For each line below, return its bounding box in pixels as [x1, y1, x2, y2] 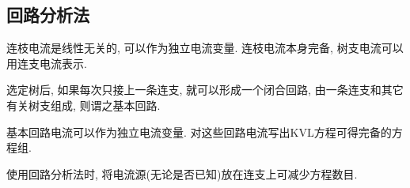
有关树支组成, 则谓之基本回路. [6, 96, 161, 113]
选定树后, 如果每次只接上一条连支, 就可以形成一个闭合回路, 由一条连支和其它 [6, 81, 404, 98]
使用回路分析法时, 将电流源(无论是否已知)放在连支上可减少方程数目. [6, 165, 358, 182]
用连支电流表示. [6, 55, 87, 71]
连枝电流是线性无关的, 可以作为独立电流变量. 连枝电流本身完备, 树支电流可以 [6, 39, 404, 56]
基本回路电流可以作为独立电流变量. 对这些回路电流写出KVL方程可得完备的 [6, 123, 392, 140]
